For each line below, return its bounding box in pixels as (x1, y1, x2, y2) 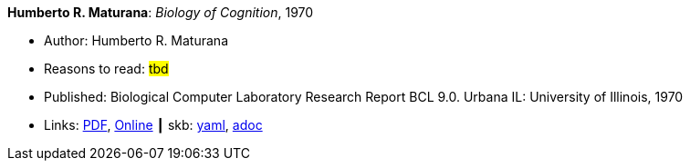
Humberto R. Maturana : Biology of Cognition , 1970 (7, 5, 314, 20)
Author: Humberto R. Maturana (44, 33, 228, 48)
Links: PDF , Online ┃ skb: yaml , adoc (44, 117, 263, 133)
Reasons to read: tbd (44, 61, 169, 76)
